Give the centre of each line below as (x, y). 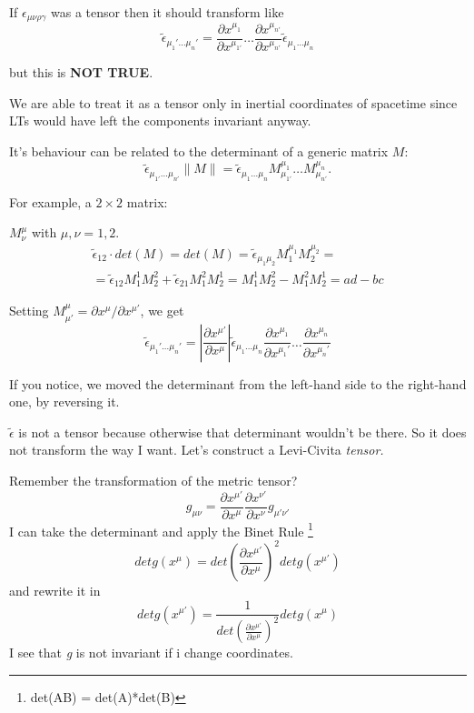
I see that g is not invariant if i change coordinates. (151, 653)
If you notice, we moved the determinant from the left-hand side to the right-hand (238, 383)
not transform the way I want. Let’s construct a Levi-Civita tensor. (197, 450)
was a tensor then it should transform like (168, 12)
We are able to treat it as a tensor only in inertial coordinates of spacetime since (233, 102)
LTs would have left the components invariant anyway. (160, 121)
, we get (162, 311)
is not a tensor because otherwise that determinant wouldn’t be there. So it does (242, 432)
